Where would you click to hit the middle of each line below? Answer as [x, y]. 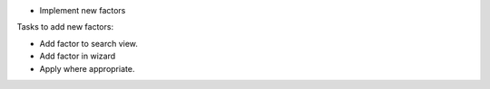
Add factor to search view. [88, 43]
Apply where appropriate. [87, 68]
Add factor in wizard [78, 56]
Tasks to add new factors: [65, 27]
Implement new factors [83, 10]
